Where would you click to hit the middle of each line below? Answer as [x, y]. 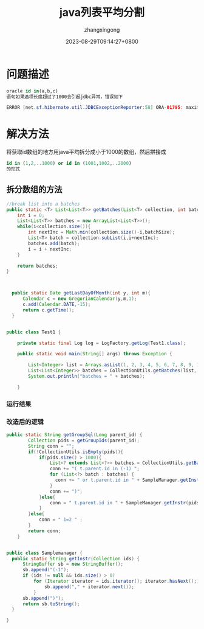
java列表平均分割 [102, 12]
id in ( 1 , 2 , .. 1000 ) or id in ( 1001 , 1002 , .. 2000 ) [69, 164]
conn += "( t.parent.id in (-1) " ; [94, 469]
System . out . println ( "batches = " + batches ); [87, 377]
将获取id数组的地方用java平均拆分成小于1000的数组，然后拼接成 [86, 152]
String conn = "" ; [51, 446]
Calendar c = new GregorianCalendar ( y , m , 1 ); [80, 299]
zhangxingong [102, 30]
